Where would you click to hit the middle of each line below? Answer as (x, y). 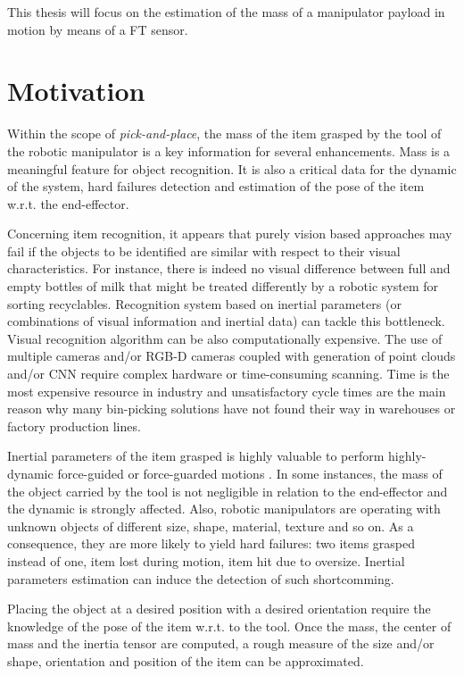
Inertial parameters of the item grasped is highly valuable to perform (196, 456)
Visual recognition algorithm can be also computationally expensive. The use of (225, 338)
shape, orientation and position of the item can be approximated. (186, 660)
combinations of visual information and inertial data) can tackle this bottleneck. (226, 321)
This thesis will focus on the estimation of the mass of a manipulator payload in (226, 12)
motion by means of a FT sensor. (98, 29)
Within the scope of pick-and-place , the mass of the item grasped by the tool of (224, 134)
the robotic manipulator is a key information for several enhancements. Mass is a (229, 150)
